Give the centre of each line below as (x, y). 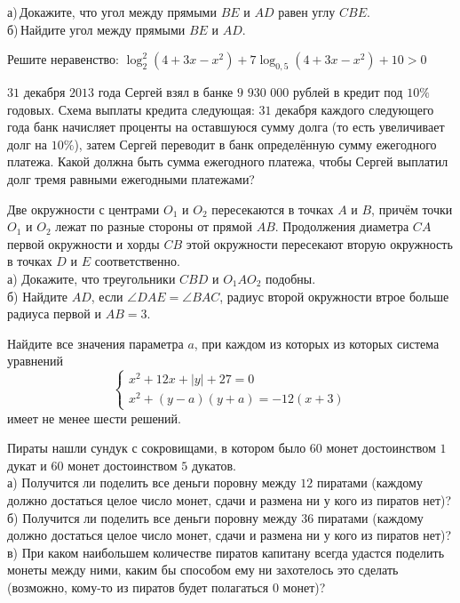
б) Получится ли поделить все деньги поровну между (152, 517)
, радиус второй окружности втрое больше (334, 296)
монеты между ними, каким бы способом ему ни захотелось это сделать (203, 570)
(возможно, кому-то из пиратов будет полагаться (138, 587)
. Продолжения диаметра (342, 226)
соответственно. (137, 261)
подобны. (291, 278)
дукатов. (214, 465)
